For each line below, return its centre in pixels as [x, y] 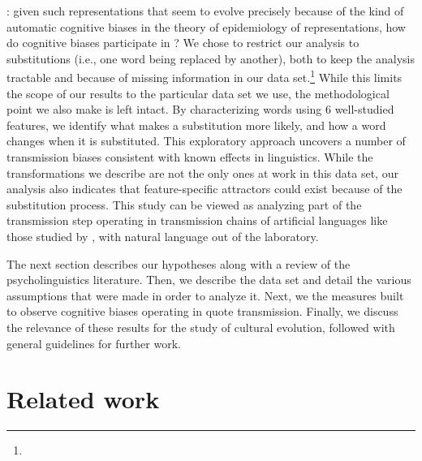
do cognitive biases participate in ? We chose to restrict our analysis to [183, 43]
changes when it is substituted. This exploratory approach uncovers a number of [206, 141]
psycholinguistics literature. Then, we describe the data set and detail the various [209, 280]
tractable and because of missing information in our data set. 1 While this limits [205, 76]
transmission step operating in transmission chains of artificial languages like [197, 220]
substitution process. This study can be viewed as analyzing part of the [184, 204]
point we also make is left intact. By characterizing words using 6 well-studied [200, 109]
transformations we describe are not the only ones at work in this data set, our [202, 172]
